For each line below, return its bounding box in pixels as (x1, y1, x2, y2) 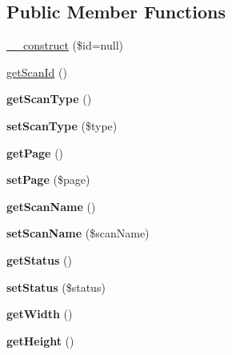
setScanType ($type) (6, 117, 118, 134)
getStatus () (6, 251, 72, 268)
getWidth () (6, 305, 73, 322)
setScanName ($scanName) (6, 225, 150, 241)
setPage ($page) (6, 171, 90, 188)
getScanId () (6, 63, 67, 80)
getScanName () (6, 197, 96, 214)
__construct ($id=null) (6, 37, 123, 54)
